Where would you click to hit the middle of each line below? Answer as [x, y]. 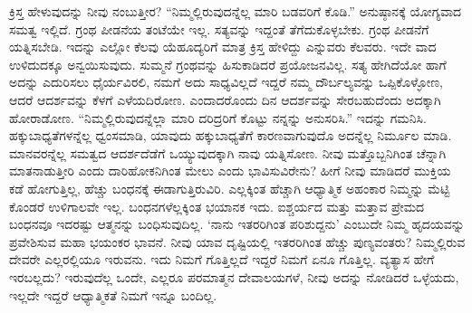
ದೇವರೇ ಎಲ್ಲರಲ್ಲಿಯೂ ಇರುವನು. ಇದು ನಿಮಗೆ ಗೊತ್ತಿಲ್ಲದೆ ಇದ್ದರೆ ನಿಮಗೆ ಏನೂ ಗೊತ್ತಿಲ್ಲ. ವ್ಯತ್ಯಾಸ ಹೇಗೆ [222, 259]
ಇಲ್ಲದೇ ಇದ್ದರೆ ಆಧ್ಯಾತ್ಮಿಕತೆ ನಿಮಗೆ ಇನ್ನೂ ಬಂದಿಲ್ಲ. [113, 294]
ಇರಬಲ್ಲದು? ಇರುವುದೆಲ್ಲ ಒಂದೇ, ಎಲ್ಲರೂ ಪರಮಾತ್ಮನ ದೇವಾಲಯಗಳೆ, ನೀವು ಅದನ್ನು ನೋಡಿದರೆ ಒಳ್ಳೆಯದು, [234, 276]
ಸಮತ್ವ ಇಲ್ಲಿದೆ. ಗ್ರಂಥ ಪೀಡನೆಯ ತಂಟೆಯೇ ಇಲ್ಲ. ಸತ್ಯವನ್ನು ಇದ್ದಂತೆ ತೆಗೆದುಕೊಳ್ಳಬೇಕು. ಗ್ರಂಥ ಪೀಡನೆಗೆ [219, 28]
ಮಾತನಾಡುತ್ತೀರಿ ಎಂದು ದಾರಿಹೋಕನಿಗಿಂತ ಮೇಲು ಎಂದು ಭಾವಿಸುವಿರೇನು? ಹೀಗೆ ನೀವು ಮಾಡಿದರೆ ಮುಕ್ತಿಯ [230, 171]
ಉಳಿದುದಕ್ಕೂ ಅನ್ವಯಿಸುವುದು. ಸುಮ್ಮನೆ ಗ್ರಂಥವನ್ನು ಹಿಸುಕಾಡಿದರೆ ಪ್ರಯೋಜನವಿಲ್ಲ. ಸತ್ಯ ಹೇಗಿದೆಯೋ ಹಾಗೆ [228, 64]
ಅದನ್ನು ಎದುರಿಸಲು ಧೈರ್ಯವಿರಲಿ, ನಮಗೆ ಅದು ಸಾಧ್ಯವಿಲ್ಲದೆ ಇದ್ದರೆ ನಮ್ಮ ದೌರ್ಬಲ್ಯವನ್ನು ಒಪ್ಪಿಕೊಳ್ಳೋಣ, [226, 82]
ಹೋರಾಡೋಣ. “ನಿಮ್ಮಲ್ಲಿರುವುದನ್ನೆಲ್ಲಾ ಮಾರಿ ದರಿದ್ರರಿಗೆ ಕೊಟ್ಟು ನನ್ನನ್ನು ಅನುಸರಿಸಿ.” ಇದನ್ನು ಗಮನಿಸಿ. [218, 117]
